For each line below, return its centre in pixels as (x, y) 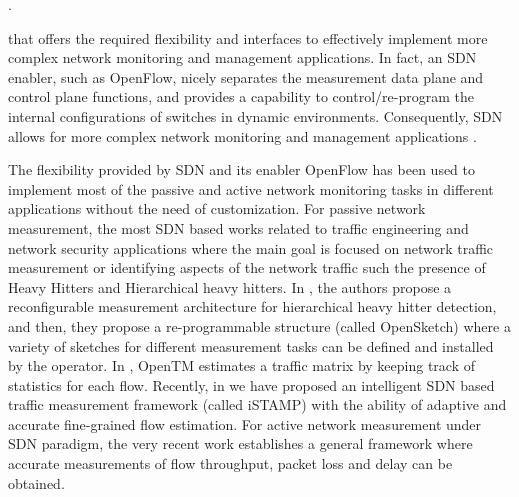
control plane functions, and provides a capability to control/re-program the (241, 96)
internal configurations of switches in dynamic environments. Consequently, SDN (255, 115)
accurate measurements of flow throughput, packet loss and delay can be (230, 463)
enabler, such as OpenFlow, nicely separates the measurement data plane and (246, 76)
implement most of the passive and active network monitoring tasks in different (251, 188)
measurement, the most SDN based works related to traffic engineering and (238, 227)
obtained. (36, 482)
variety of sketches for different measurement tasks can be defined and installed (251, 345)
